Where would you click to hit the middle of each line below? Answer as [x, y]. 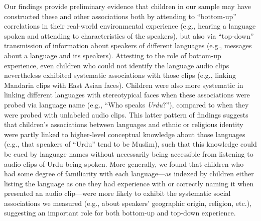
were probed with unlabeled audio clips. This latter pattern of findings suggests [126, 114]
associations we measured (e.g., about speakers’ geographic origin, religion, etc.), [128, 203]
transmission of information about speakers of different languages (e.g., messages [128, 45]
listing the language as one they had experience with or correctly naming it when [129, 183]
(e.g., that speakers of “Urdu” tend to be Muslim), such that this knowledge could [130, 144]
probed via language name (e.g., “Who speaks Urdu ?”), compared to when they [126, 104]
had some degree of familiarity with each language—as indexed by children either [129, 174]
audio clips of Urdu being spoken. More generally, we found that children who [124, 163]
